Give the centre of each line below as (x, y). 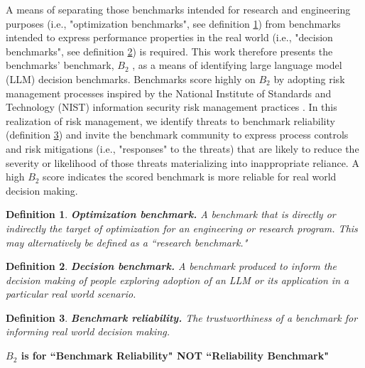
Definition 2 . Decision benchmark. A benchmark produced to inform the (171, 266)
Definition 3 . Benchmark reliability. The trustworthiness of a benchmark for (182, 317)
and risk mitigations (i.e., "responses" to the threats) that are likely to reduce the (182, 148)
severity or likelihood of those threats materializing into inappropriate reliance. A (182, 162)
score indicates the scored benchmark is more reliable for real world (190, 177)
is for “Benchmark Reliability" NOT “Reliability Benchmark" (175, 356)
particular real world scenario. (71, 294)
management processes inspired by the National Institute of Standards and (169, 93)
